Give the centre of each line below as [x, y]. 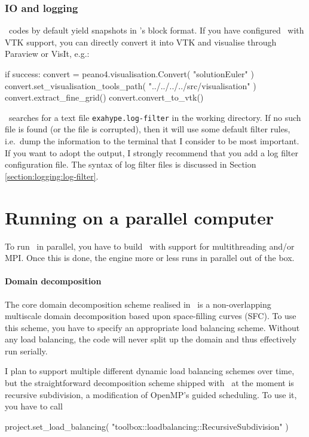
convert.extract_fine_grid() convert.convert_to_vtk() [104, 97]
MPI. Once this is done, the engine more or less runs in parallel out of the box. [150, 258]
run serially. [26, 350]
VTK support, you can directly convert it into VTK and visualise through [141, 42]
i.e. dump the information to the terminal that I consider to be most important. [152, 141]
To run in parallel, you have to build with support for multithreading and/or [150, 246]
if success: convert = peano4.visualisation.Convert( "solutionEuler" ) [129, 74]
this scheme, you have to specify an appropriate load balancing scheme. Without [152, 327]
